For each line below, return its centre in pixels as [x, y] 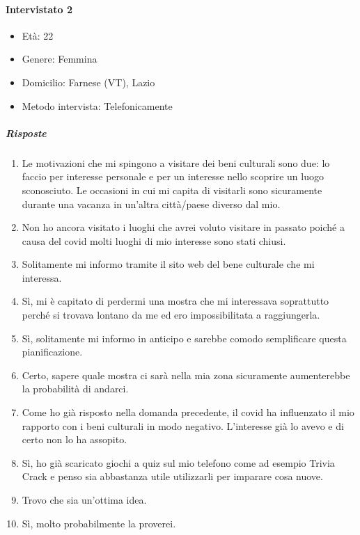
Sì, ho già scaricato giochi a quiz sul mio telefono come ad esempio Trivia [178, 462]
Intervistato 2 [39, 9]
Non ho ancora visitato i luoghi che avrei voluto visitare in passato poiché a [183, 227]
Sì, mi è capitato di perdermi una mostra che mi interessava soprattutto [175, 301]
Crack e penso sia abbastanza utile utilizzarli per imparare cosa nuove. [172, 476]
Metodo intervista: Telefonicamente [97, 105]
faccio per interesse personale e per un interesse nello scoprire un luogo [173, 176]
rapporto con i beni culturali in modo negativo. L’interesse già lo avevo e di [183, 425]
